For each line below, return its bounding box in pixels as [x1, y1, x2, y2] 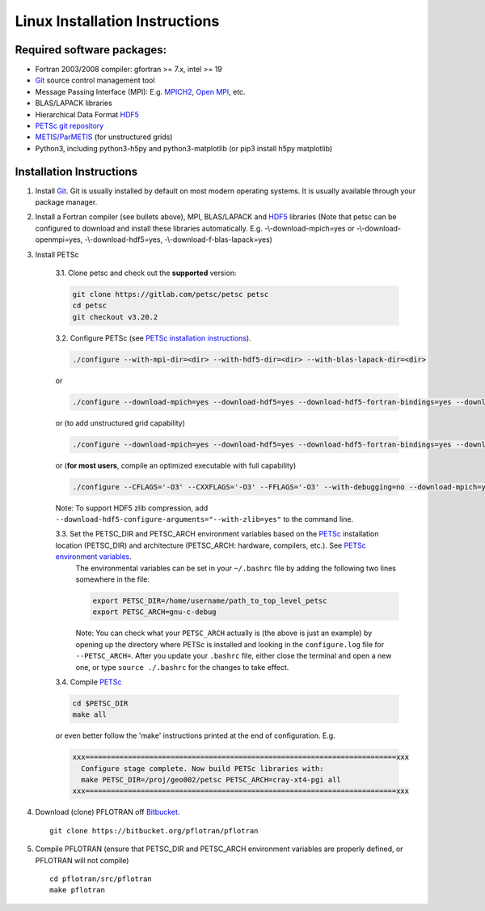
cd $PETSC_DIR [72, 698, 129, 708]
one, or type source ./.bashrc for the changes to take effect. [75, 662, 289, 672]
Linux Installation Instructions [15, 12, 220, 30]
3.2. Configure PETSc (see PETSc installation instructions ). [55, 333, 251, 343]
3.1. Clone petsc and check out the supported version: [55, 268, 237, 278]
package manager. [35, 197, 98, 207]
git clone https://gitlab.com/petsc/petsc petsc [72, 290, 269, 299]
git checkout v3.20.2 [72, 312, 158, 321]
